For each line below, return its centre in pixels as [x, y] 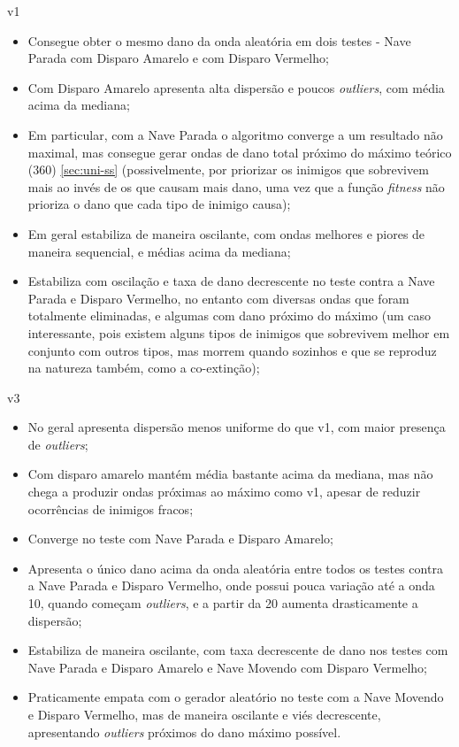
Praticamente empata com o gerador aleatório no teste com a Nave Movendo [236, 697]
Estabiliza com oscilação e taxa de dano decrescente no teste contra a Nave [231, 281]
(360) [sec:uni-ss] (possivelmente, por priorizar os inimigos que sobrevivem [228, 169]
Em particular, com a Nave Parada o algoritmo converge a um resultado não [235, 134]
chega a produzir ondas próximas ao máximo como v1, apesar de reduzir [224, 492]
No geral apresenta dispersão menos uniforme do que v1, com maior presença [237, 427]
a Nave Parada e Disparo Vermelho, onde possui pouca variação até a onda [231, 585]
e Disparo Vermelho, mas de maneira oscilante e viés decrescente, [204, 714]
